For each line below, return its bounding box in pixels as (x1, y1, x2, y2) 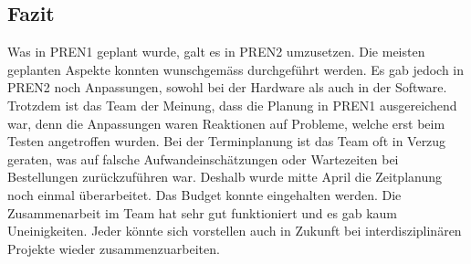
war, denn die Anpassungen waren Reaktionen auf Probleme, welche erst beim (7, 113, 445, 132)
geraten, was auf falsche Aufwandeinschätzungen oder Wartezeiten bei (7, 149, 399, 168)
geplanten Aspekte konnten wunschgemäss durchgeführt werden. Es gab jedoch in (7, 59, 465, 79)
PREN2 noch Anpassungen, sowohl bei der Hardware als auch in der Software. (7, 78, 447, 97)
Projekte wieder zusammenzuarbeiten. (7, 238, 220, 258)
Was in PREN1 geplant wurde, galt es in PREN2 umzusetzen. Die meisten (7, 42, 425, 61)
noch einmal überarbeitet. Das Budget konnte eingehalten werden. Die (7, 185, 402, 204)
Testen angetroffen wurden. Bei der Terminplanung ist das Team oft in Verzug (7, 132, 446, 151)
